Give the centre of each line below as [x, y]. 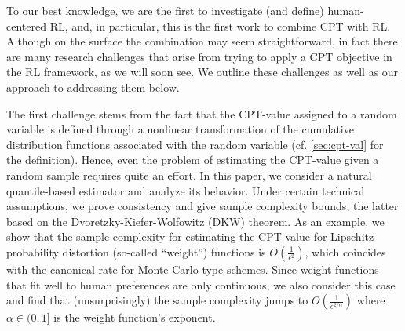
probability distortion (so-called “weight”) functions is [136, 251]
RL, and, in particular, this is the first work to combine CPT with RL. [220, 25]
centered [26, 25]
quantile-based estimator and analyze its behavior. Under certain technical [186, 190]
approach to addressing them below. [93, 87]
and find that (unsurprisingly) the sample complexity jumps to [157, 300]
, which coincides [345, 251]
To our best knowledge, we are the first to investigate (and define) [165, 10]
